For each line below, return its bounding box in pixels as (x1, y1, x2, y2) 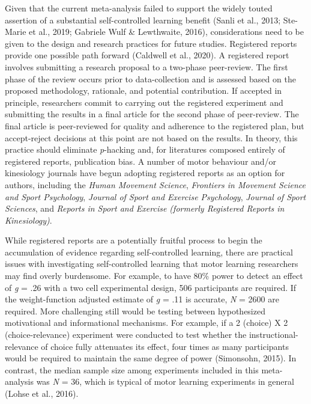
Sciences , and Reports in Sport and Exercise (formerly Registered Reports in (5, 202, 285, 215)
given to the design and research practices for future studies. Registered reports (5, 37, 297, 49)
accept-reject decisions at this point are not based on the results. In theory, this (5, 131, 298, 144)
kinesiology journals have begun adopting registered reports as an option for (5, 167, 285, 179)
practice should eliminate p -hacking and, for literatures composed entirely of (5, 143, 285, 156)
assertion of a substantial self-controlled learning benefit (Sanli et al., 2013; (5, 13, 281, 26)
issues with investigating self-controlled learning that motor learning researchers (5, 257, 298, 270)
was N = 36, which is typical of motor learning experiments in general (36, 375, 294, 388)
